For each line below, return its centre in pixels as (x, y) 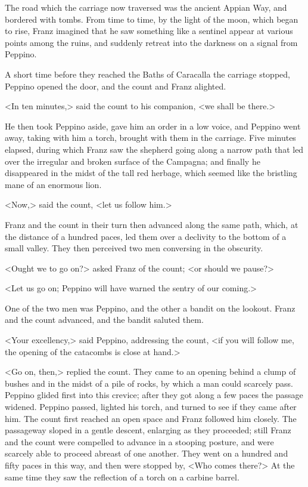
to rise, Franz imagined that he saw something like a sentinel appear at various (149, 31)
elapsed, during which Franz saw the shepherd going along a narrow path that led (154, 149)
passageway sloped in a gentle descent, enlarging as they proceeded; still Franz (148, 430)
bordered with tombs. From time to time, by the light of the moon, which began (152, 19)
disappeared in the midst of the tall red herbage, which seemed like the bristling (151, 173)
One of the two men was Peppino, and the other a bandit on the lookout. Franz (150, 308)
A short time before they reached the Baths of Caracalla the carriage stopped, (147, 74)
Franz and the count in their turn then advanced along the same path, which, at (152, 224)
